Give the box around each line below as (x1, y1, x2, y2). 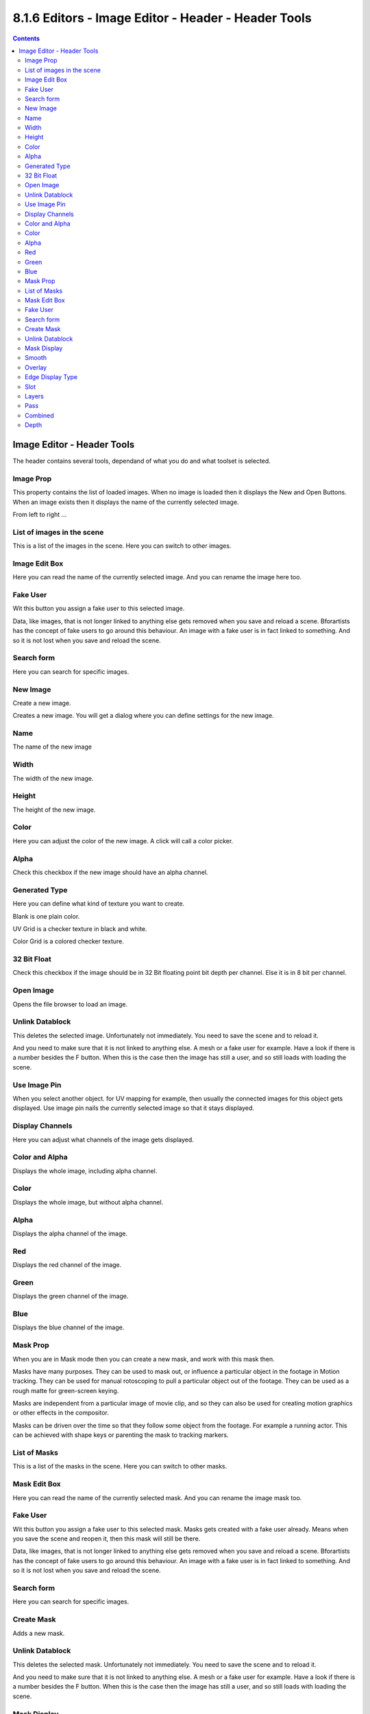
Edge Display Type (25, 373, 78, 381)
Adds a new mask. (12, 1629, 65, 1637)
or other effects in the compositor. (12, 1409, 109, 1417)
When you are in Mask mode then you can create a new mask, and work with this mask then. (12, 1355, 275, 1363)
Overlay (25, 363, 47, 372)
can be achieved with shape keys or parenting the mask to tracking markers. (12, 1431, 229, 1439)
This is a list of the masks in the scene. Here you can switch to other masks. (12, 1462, 227, 1471)
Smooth (25, 354, 47, 362)
